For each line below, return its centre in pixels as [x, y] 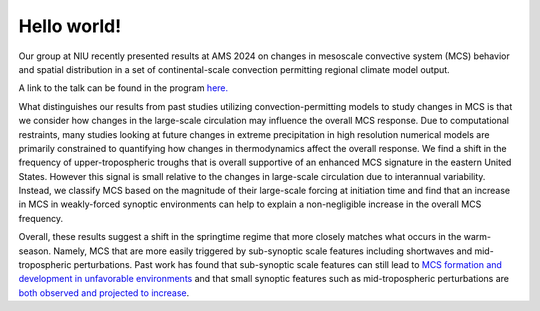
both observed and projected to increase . [104, 292]
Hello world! [70, 26]
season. [35, 251]
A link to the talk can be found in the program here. [123, 88]
